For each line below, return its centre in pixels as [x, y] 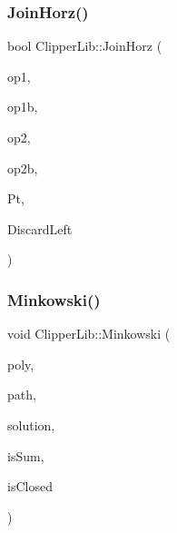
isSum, [26, 455]
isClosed [30, 486]
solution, [31, 424]
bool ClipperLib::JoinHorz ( [85, 46]
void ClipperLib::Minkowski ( [89, 334]
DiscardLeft [40, 228]
